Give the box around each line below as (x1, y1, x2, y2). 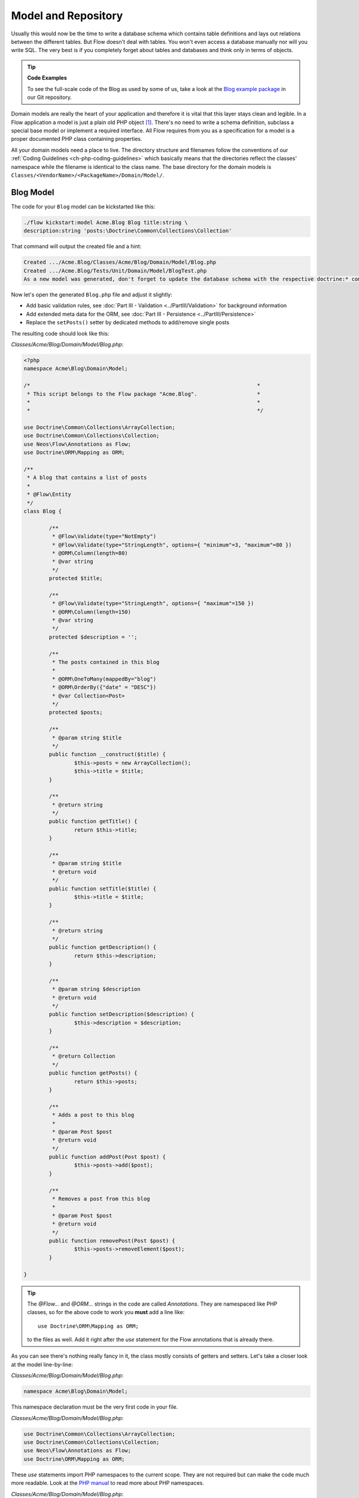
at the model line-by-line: (11, 1361, 74, 1368)
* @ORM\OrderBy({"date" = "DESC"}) (51, 684, 157, 691)
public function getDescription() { (48, 944, 157, 951)
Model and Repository (11, 9, 123, 22)
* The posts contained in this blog (51, 659, 160, 666)
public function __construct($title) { (48, 751, 166, 758)
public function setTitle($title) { (48, 885, 157, 892)
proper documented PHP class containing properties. (11, 135, 142, 143)
